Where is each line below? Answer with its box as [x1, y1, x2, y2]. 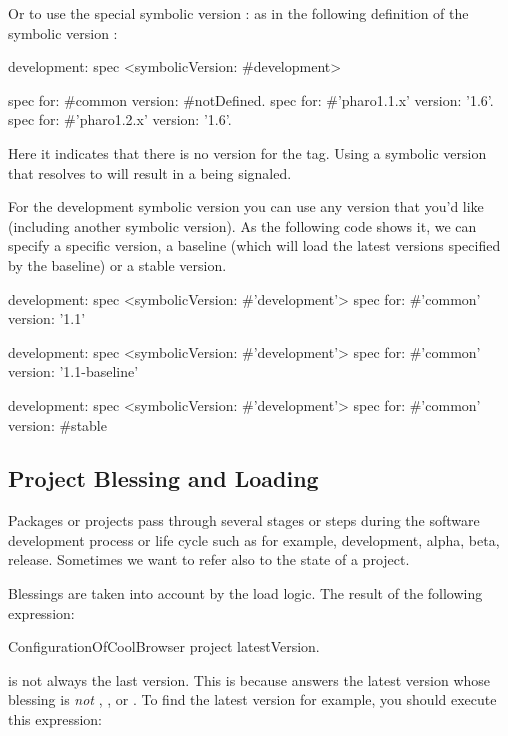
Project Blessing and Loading [8, 463, 319, 494]
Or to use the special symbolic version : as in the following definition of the [8, 3, 469, 23]
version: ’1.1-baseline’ [8, 361, 139, 382]
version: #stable [8, 414, 107, 435]
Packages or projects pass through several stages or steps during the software [8, 510, 480, 531]
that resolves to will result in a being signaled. [8, 162, 292, 183]
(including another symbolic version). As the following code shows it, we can [8, 215, 477, 236]
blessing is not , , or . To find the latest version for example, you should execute [8, 689, 497, 710]
